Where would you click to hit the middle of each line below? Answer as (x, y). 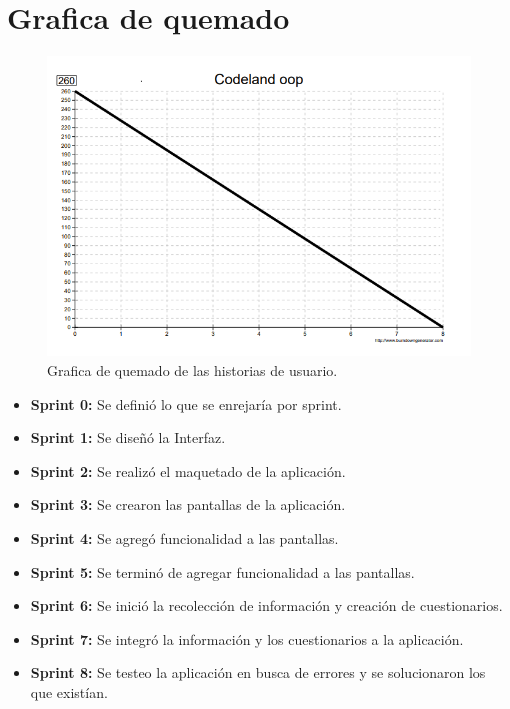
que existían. (69, 691)
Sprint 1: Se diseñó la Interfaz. (128, 437)
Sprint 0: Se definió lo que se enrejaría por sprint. (186, 403)
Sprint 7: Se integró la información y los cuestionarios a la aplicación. (247, 638)
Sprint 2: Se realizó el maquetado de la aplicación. (188, 470)
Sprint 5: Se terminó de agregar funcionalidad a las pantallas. (222, 571)
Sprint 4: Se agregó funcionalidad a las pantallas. (184, 537)
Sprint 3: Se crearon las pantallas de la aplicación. (188, 504)
